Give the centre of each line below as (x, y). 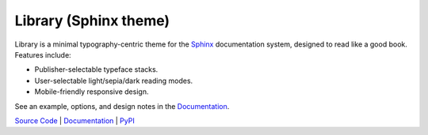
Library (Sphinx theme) (92, 21)
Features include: (43, 54)
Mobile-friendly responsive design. (92, 92)
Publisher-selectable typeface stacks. (96, 69)
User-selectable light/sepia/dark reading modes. (114, 81)
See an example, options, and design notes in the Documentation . (122, 106)
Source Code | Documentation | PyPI (75, 120)
